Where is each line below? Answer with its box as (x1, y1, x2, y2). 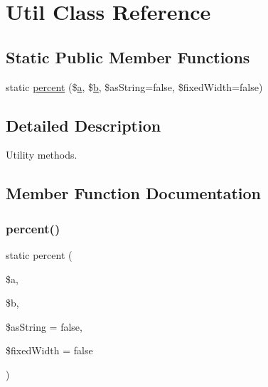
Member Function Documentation (6, 182, 262, 204)
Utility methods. (6, 147, 77, 162)
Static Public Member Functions (6, 46, 250, 68)
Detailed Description (6, 114, 161, 136)
